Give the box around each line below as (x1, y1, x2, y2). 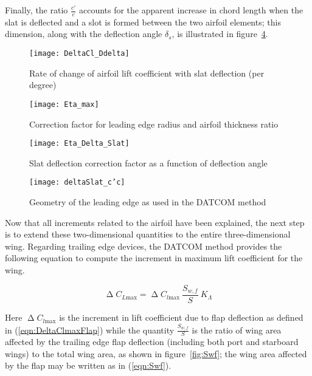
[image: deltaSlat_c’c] (29, 178, 125, 187)
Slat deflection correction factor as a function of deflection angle (29, 156, 268, 169)
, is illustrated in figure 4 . (172, 27, 268, 40)
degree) (29, 78, 57, 91)
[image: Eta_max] (29, 100, 99, 109)
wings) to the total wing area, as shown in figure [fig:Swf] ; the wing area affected (5, 347, 307, 360)
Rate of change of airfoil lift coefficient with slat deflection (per (29, 66, 265, 79)
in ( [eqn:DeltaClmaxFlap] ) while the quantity (5, 323, 175, 336)
